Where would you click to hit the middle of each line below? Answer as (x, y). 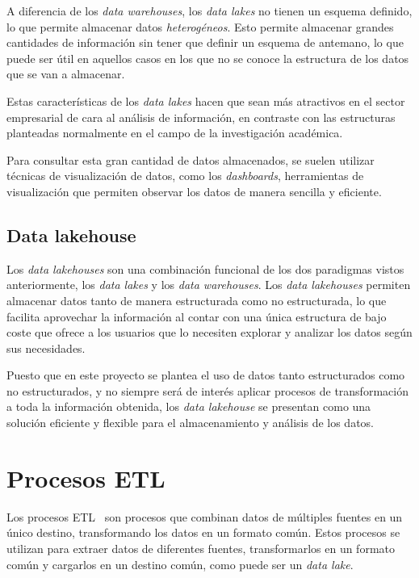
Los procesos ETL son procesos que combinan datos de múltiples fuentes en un (205, 516)
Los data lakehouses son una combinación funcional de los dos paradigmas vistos (205, 268)
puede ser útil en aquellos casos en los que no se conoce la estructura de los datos (208, 58)
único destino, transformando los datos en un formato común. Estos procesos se (203, 532)
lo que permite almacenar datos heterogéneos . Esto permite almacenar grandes (200, 26)
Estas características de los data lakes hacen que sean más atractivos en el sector (206, 101)
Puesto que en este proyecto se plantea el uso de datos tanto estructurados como (206, 375)
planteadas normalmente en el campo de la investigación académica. (175, 133)
